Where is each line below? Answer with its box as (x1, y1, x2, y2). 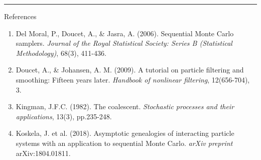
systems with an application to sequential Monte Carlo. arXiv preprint (16, 137, 233, 148)
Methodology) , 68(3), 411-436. (16, 47, 106, 58)
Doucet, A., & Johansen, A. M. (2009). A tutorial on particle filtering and (16, 64, 244, 75)
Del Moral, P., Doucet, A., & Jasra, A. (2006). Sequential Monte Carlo (16, 28, 234, 38)
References (4, 11, 37, 21)
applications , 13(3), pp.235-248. (16, 111, 112, 121)
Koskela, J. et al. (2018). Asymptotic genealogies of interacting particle (16, 128, 234, 138)
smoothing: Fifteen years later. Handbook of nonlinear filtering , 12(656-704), (16, 74, 250, 85)
